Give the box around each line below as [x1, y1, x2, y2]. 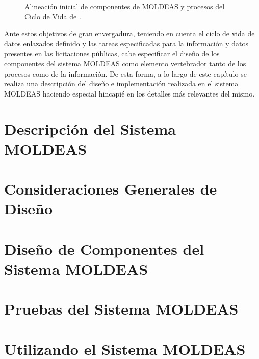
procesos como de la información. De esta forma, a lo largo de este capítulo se [4, 68, 247, 79]
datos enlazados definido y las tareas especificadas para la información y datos [4, 38, 248, 49]
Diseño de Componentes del [4, 238, 204, 259]
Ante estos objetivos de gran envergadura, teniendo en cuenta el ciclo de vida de [4, 28, 255, 39]
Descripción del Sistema [4, 118, 176, 139]
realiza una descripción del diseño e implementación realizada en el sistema [4, 78, 239, 89]
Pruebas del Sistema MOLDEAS [4, 298, 239, 319]
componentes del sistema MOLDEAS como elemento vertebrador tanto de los [4, 58, 246, 68]
